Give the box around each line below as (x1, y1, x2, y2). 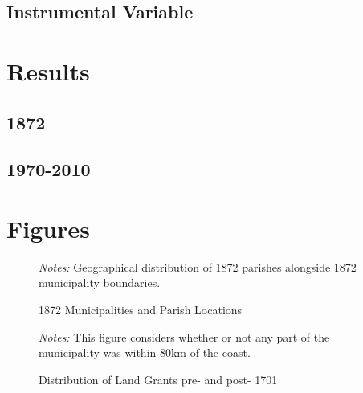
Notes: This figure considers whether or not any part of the (39, 328, 330, 345)
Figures (6, 211, 90, 244)
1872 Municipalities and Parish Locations (39, 301, 243, 318)
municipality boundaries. (39, 274, 161, 291)
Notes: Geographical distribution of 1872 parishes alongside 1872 (39, 258, 357, 275)
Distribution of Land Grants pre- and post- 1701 (39, 370, 278, 387)
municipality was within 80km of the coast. (39, 344, 251, 361)
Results (6, 54, 90, 87)
